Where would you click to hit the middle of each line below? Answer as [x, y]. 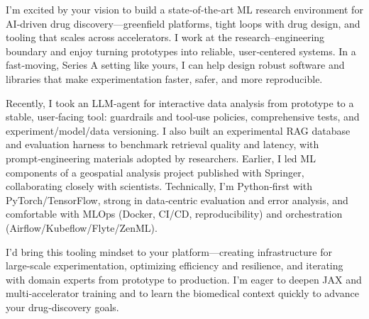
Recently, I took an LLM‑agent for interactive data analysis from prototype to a [180, 102]
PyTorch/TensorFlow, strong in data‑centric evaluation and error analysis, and [177, 200]
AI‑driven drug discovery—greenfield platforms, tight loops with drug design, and [183, 23]
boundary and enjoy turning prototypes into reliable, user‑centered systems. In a [181, 51]
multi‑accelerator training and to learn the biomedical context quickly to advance [182, 293]
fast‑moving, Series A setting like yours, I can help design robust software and [175, 65]
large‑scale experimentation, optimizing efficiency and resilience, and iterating [175, 265]
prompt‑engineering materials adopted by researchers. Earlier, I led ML [161, 158]
